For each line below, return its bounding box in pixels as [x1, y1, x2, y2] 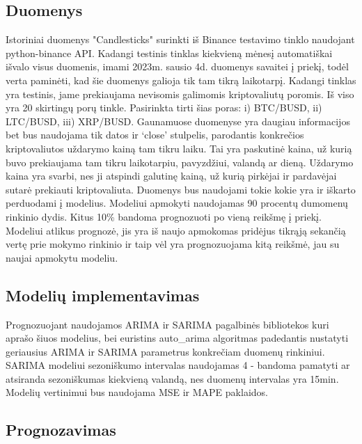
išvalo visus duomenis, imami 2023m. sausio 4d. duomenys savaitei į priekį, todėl [6, 59, 349, 74]
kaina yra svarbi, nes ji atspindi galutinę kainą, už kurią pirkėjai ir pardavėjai [6, 168, 337, 183]
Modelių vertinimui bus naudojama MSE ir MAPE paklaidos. [6, 385, 268, 399]
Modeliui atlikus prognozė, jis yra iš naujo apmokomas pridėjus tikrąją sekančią [6, 223, 346, 237]
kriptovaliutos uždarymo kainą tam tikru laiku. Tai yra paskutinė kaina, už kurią [6, 141, 352, 155]
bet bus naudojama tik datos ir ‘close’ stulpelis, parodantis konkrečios [6, 127, 304, 142]
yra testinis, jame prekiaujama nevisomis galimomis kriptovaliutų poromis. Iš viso [6, 86, 354, 101]
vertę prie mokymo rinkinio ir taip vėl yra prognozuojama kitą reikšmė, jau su [6, 237, 340, 251]
